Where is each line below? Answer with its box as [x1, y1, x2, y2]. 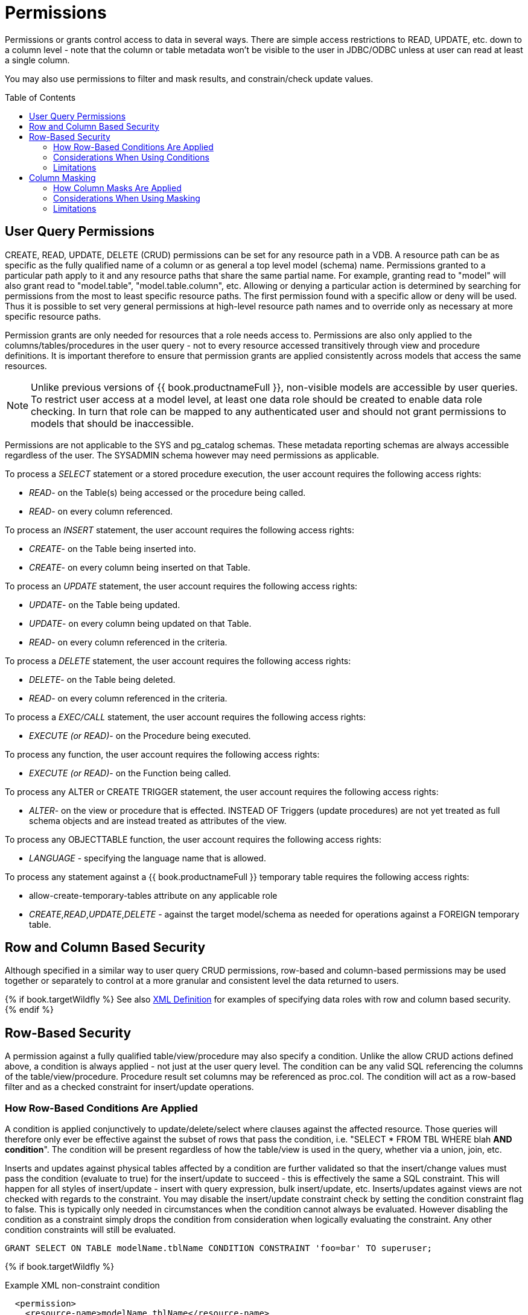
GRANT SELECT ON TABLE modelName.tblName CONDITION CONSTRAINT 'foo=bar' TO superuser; [5, 1243, 433, 1253]
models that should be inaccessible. [31, 417, 194, 429]
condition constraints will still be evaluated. [5, 1225, 176, 1235]
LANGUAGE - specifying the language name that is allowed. [29, 852, 266, 863]
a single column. [5, 54, 70, 65]
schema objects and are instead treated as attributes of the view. [29, 815, 287, 826]
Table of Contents [5, 92, 76, 103]
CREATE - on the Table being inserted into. [29, 543, 196, 554]
